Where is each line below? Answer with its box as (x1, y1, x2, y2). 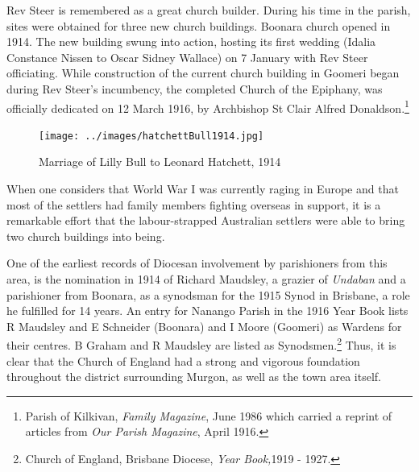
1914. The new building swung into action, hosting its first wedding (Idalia (6, 33, 376, 50)
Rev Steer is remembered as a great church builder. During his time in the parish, (6, 2, 411, 18)
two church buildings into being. (6, 227, 165, 244)
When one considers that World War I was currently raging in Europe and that (6, 180, 399, 197)
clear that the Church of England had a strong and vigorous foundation (6, 352, 360, 369)
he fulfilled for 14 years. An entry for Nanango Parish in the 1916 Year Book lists (6, 302, 409, 319)
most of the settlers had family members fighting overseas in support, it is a (6, 196, 381, 213)
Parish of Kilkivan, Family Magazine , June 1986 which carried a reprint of (25, 407, 392, 424)
